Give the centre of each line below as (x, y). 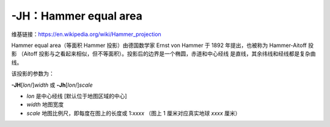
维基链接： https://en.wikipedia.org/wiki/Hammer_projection (86, 34)
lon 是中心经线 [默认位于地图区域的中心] (77, 96)
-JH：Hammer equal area (77, 16)
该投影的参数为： (33, 74)
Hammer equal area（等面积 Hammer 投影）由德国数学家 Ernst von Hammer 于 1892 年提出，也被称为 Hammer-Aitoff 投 (163, 45)
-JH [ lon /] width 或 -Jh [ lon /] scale (52, 85)
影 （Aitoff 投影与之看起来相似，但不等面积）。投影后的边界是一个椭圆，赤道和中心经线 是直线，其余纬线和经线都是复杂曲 (163, 54)
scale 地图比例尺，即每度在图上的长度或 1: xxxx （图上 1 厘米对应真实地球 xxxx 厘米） (134, 113)
